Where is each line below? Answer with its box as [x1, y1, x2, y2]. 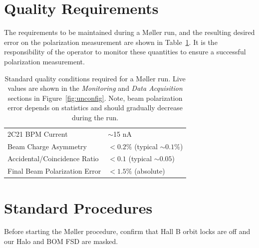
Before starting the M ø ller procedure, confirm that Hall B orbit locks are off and [4, 226, 251, 237]
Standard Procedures [4, 197, 153, 218]
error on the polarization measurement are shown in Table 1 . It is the [4, 36, 218, 47]
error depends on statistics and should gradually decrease [7, 102, 183, 113]
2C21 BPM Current [7, 128, 68, 139]
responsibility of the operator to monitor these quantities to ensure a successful [4, 46, 246, 57]
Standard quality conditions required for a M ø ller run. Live [4, 73, 186, 83]
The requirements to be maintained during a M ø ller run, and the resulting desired [4, 27, 255, 37]
